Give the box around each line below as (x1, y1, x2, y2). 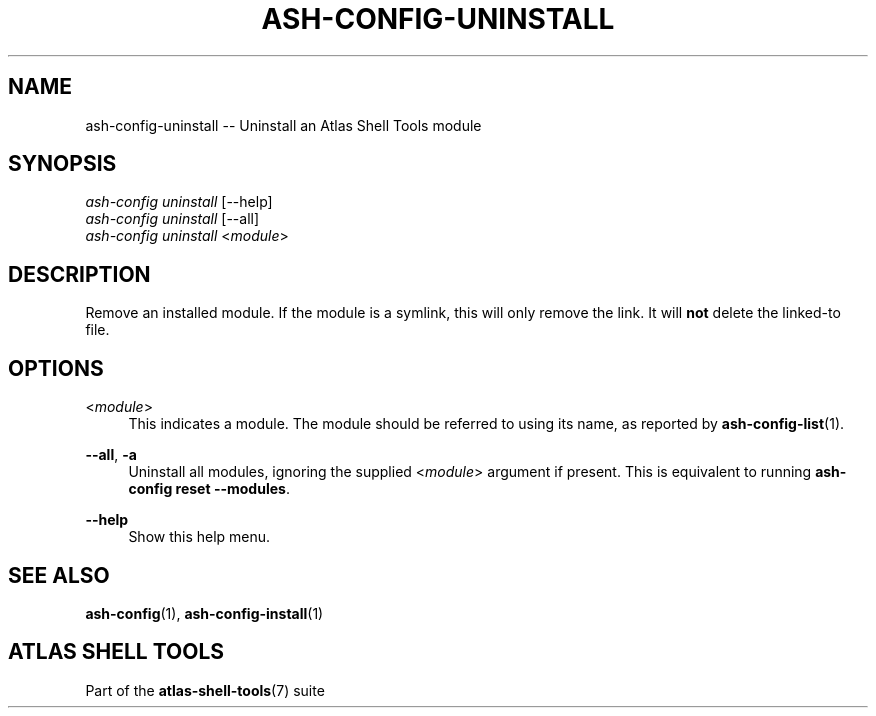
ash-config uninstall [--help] (85, 193, 273, 211)
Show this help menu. (128, 528, 271, 546)
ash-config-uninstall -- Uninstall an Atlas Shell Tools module (85, 116, 482, 134)
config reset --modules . (128, 480, 290, 498)
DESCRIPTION (8, 261, 151, 287)
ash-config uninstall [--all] (85, 210, 260, 228)
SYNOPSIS (8, 151, 117, 177)
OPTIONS (8, 355, 104, 381)
